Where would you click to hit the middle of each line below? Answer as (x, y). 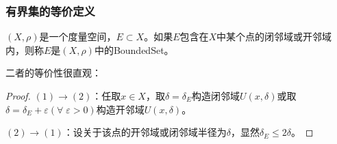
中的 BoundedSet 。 (134, 49)
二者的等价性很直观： (53, 73)
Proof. (18, 96)
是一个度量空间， (78, 37)
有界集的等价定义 (50, 11)
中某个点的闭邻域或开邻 (270, 37)
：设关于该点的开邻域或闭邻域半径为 (145, 132)
